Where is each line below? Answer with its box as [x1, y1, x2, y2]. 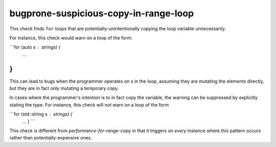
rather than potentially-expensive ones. [9, 135, 92, 141]
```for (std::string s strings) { [9, 111, 73, 117]
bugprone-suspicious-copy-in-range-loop [9, 8, 194, 19]
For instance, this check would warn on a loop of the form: [9, 35, 133, 41]
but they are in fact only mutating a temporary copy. [9, 85, 119, 91]
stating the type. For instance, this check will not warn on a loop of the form [9, 102, 169, 108]
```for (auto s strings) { [9, 44, 61, 51]
